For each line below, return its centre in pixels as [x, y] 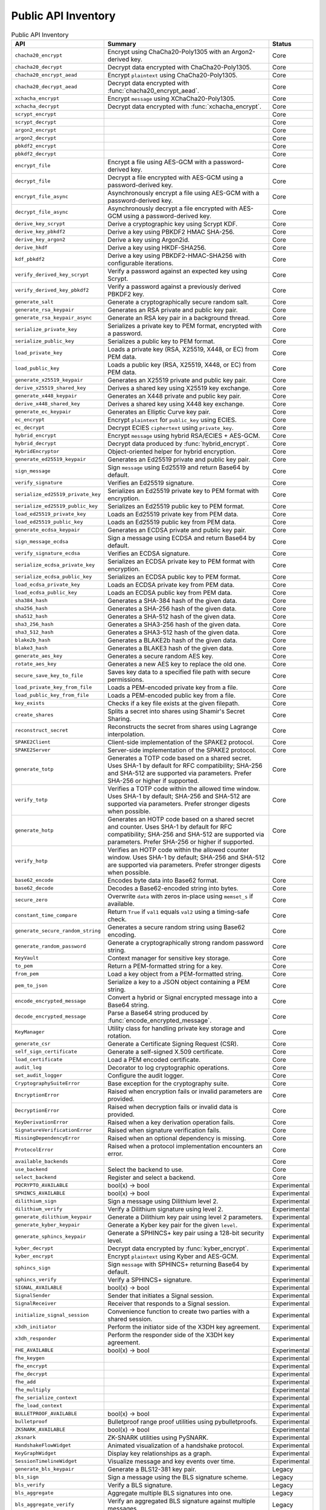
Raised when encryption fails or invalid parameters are [185, 1091]
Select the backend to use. [145, 1169]
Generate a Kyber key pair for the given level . [173, 1225]
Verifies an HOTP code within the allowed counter [178, 850]
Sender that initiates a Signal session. [161, 1296]
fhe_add [25, 1382]
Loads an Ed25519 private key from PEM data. [173, 514]
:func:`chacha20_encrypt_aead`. [153, 91]
